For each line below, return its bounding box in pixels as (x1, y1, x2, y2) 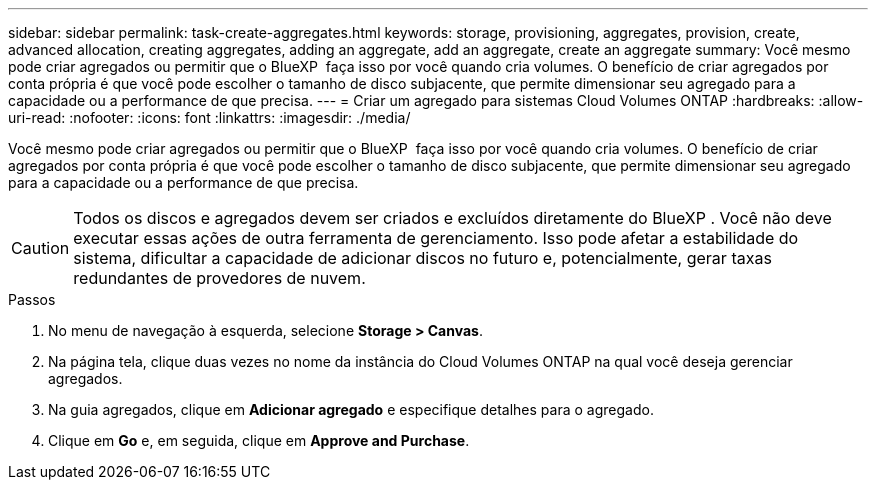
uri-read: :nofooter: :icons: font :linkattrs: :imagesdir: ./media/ (8, 109, 411, 126)
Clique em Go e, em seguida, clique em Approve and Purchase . (48, 432, 470, 449)
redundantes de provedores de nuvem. (73, 268, 366, 288)
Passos (8, 291, 56, 308)
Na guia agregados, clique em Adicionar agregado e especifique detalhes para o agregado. (48, 401, 654, 418)
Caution (11, 238, 70, 258)
